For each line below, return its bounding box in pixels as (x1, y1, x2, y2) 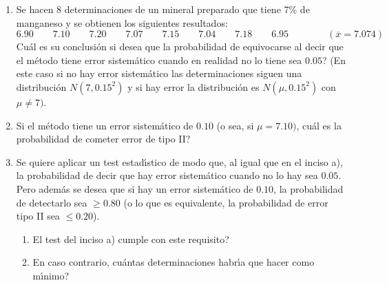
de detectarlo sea (16, 195, 87, 209)
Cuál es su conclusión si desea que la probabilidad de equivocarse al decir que (16, 39, 344, 54)
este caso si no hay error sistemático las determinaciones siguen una (16, 66, 302, 81)
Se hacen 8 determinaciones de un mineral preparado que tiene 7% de (16, 2, 310, 16)
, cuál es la (296, 118, 342, 132)
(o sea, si (216, 118, 254, 132)
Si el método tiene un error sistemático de (16, 118, 193, 132)
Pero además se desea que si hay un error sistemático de (16, 181, 253, 196)
